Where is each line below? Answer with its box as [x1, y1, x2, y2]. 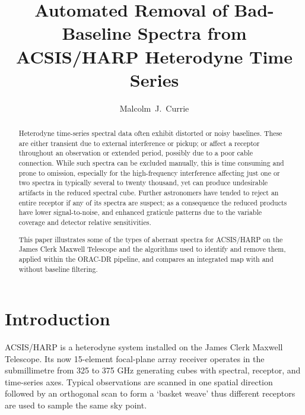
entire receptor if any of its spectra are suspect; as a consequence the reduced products [18, 197, 287, 207]
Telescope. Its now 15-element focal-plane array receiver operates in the [5, 352, 265, 365]
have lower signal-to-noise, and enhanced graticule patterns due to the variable [18, 207, 262, 217]
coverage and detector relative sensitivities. [18, 217, 151, 227]
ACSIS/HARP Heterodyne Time [16, 44, 293, 68]
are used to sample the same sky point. [5, 399, 147, 411]
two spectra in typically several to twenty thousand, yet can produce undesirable [18, 178, 268, 188]
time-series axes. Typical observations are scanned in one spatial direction [5, 375, 273, 388]
